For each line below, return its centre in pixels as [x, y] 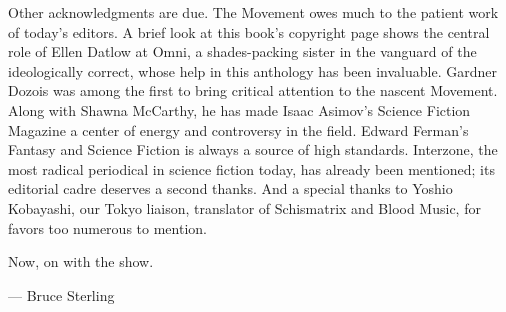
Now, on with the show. [81, 261]
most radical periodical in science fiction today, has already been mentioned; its [251, 168]
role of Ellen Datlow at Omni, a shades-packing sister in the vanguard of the [242, 51]
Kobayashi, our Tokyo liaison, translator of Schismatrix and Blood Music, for [244, 207]
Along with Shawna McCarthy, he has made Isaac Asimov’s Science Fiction [239, 109]
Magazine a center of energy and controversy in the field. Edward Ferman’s [238, 129]
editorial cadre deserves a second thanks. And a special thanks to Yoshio [230, 188]
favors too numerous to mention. [107, 227]
